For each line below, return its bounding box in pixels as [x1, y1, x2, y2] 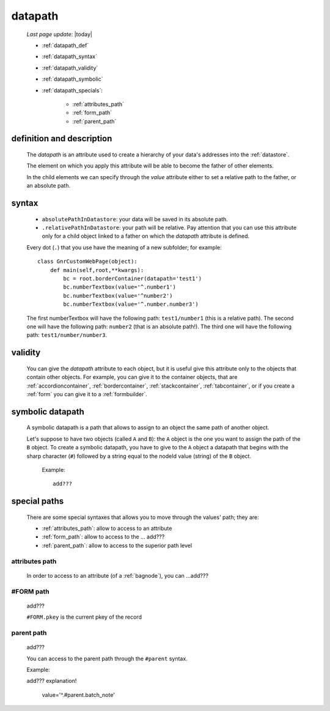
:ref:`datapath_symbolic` [42, 75, 103, 83]
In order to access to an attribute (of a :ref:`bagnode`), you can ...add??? [26, 572, 209, 579]
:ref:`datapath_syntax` [42, 53, 97, 61]
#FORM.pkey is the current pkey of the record [26, 613, 142, 621]
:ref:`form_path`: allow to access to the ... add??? [42, 533, 165, 540]
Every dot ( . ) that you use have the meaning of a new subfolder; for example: [26, 243, 222, 251]
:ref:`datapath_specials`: [42, 86, 103, 94]
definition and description [11, 133, 112, 144]
